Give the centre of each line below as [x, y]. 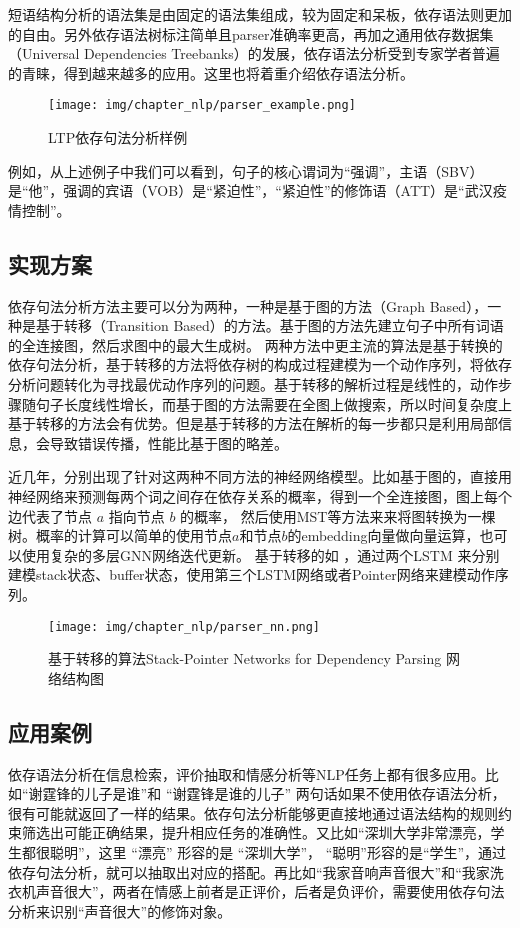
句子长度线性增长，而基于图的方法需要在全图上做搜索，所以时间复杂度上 [273, 403]
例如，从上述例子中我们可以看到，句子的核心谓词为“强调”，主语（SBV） [246, 170]
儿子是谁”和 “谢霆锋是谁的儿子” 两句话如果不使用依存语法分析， [295, 793]
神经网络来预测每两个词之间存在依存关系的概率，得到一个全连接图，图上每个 [260, 495]
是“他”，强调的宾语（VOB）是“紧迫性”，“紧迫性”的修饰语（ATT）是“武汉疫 [257, 190]
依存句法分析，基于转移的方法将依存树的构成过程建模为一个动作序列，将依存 [260, 364]
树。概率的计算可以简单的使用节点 [120, 535]
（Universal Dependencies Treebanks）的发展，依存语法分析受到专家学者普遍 [254, 53]
